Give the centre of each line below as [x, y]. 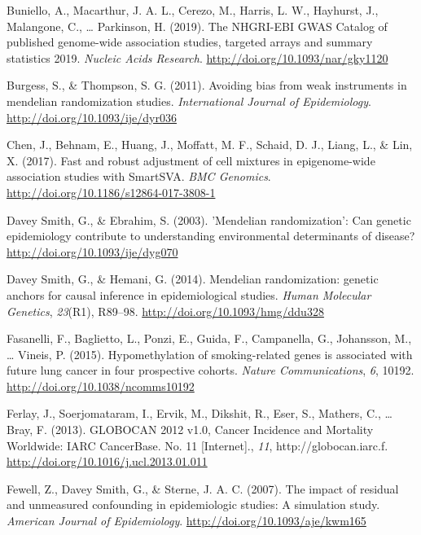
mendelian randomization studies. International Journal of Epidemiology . [189, 101]
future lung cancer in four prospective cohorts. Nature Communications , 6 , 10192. [210, 370]
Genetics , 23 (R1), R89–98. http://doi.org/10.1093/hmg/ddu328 [165, 311]
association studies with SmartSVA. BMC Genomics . [139, 176]
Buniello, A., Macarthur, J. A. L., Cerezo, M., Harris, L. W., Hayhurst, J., [193, 10]
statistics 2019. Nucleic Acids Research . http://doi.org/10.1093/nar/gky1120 [197, 57]
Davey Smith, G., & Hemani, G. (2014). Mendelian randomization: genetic [193, 279]
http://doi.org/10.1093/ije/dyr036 [92, 117]
